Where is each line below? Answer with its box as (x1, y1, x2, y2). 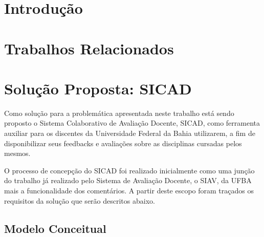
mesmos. (4, 148, 31, 159)
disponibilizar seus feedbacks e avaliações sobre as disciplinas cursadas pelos (4, 137, 242, 148)
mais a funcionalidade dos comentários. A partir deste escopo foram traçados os (4, 185, 254, 196)
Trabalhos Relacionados (4, 37, 174, 58)
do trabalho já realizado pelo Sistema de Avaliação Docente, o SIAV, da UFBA (4, 175, 252, 186)
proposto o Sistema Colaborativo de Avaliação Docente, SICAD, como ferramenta (4, 117, 260, 128)
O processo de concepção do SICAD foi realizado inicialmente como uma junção (4, 165, 255, 175)
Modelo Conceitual (4, 220, 106, 236)
